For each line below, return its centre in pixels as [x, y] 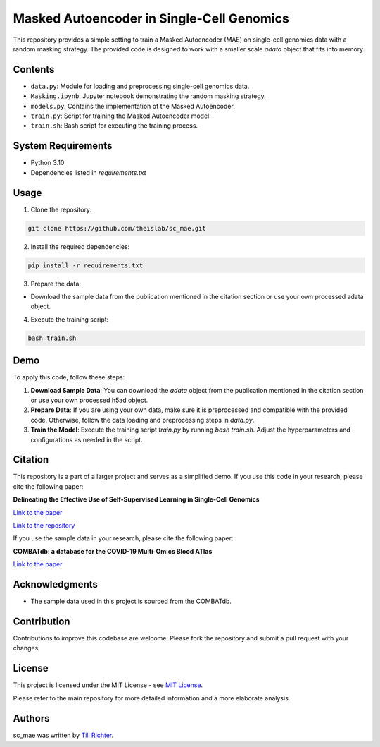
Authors [31, 718]
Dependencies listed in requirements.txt [89, 172]
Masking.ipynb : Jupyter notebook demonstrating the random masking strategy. [148, 96]
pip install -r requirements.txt [85, 265]
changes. [26, 648]
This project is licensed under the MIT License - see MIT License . [108, 685]
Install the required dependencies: [80, 246]
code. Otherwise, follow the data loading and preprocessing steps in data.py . [142, 420]
